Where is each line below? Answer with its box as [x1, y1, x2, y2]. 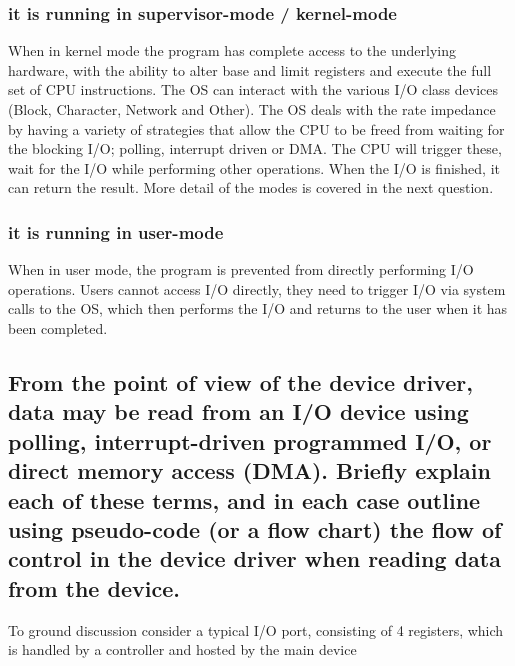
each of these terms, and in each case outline [8, 484, 481, 515]
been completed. [8, 317, 108, 338]
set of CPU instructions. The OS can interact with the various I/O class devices [8, 79, 499, 100]
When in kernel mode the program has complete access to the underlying [8, 40, 456, 61]
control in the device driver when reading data [8, 543, 501, 574]
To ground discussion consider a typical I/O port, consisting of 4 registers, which [8, 619, 504, 640]
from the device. [8, 572, 180, 603]
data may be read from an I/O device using [8, 396, 469, 427]
